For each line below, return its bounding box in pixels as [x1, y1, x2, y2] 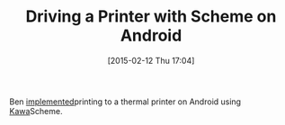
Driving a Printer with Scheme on [25, 6, 277, 27]
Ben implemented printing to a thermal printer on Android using [9, 96, 241, 107]
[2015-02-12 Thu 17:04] [107, 55, 195, 66]
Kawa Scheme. [9, 105, 63, 116]
